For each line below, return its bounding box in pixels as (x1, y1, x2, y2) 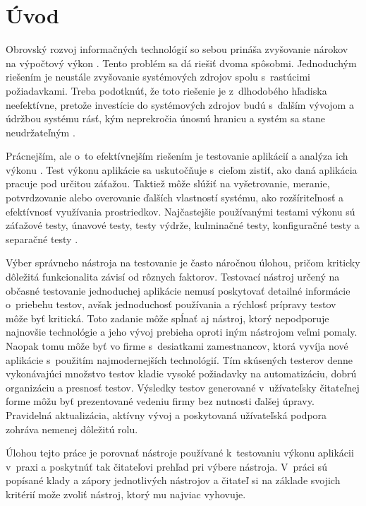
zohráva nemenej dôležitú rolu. (6, 421, 138, 436)
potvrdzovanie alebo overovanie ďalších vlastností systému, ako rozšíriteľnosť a (6, 190, 344, 205)
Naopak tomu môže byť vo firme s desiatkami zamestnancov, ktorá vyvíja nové (6, 339, 348, 353)
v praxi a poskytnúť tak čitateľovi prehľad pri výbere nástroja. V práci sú (6, 459, 327, 473)
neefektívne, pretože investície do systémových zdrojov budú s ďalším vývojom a (6, 97, 354, 112)
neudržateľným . (6, 124, 75, 139)
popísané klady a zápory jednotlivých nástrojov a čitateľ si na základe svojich (6, 473, 341, 488)
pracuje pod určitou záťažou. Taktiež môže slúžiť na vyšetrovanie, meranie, (6, 176, 330, 191)
